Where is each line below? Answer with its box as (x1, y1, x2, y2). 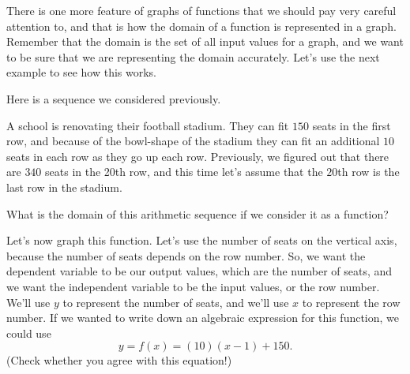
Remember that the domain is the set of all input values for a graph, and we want (6, 33, 404, 50)
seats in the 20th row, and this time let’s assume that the (45, 163, 323, 180)
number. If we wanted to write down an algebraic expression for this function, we (6, 309, 400, 326)
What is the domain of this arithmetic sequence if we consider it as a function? (6, 205, 389, 222)
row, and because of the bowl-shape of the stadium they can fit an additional (6, 133, 380, 149)
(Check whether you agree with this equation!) (6, 352, 232, 368)
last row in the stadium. (6, 178, 122, 195)
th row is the (337, 163, 400, 180)
